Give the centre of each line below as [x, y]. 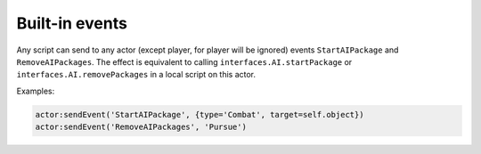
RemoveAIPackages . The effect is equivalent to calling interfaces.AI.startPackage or [184, 61]
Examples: [36, 91]
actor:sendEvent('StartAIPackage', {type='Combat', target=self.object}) [200, 114]
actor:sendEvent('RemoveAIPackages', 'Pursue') [141, 127]
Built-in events [72, 23]
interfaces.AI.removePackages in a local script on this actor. [136, 75]
